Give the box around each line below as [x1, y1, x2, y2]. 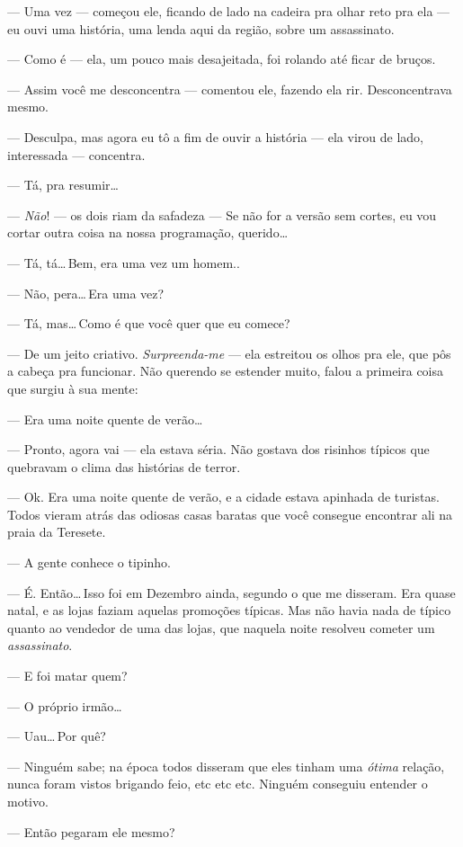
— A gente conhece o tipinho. [7, 553, 171, 572]
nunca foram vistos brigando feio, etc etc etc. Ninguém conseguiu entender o [7, 774, 428, 793]
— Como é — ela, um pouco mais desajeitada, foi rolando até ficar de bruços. [7, 49, 436, 68]
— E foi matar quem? [7, 666, 128, 685]
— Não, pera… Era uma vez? [7, 283, 165, 302]
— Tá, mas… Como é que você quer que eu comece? [7, 314, 290, 333]
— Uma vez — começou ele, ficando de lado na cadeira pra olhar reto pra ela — [7, 2, 450, 20]
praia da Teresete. [7, 522, 106, 541]
